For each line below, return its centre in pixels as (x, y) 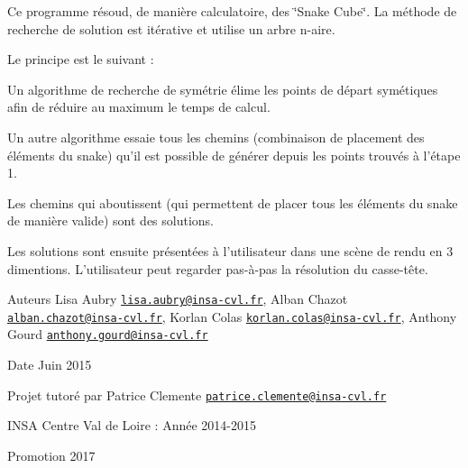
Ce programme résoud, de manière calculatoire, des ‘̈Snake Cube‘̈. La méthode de (232, 11)
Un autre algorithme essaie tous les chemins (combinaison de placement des (216, 137)
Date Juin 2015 (50, 365)
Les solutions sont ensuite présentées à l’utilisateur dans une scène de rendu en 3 (230, 250)
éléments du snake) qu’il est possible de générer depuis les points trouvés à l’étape (234, 155)
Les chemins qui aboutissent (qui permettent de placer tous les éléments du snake (233, 202)
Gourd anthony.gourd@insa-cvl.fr (108, 334)
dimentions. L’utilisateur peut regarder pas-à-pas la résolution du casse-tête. (218, 268)
